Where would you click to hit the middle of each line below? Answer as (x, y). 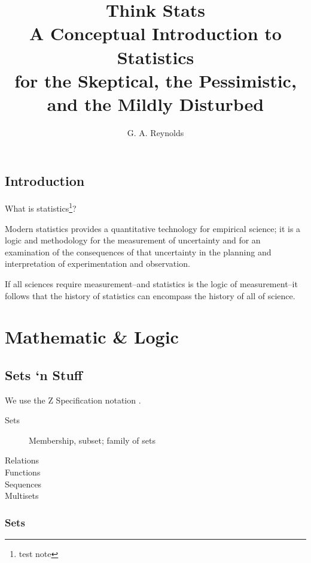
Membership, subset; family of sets (92, 440)
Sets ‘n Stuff (44, 374)
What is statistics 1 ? (41, 207)
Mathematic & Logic (92, 337)
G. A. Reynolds (155, 132)
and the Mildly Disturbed (155, 103)
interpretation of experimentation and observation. (97, 264)
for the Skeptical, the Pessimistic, (155, 80)
